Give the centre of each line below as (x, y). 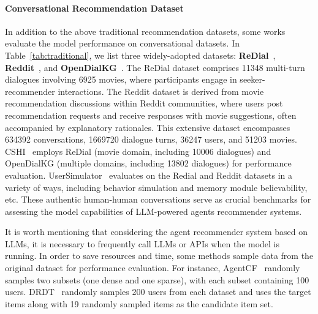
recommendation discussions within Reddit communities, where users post (144, 103)
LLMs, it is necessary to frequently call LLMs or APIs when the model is (142, 243)
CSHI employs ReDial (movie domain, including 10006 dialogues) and (138, 151)
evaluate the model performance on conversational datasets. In (122, 43)
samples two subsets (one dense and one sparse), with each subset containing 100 (157, 279)
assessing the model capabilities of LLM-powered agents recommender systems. (153, 211)
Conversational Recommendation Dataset (94, 8)
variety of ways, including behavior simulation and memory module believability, (156, 187)
